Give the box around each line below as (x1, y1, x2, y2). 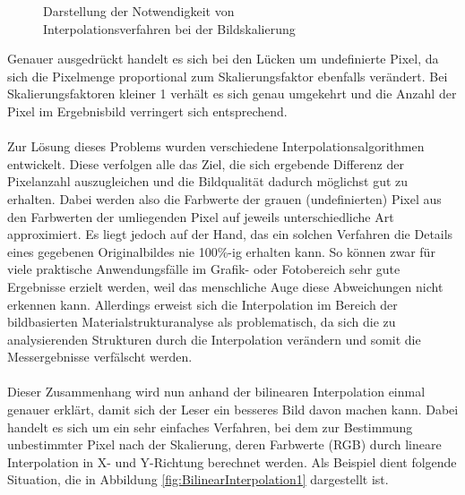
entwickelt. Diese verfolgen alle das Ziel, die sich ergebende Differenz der (7, 154, 404, 173)
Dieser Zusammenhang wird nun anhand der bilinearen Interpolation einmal (7, 382, 426, 401)
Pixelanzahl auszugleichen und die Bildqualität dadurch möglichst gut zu (7, 172, 409, 191)
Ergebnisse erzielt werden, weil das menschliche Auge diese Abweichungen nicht (7, 277, 443, 295)
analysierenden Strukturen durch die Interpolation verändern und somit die (7, 329, 421, 348)
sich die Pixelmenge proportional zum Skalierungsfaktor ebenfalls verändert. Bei (7, 66, 448, 85)
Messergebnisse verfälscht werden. (7, 347, 193, 366)
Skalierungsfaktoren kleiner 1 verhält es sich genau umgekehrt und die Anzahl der (7, 84, 457, 103)
